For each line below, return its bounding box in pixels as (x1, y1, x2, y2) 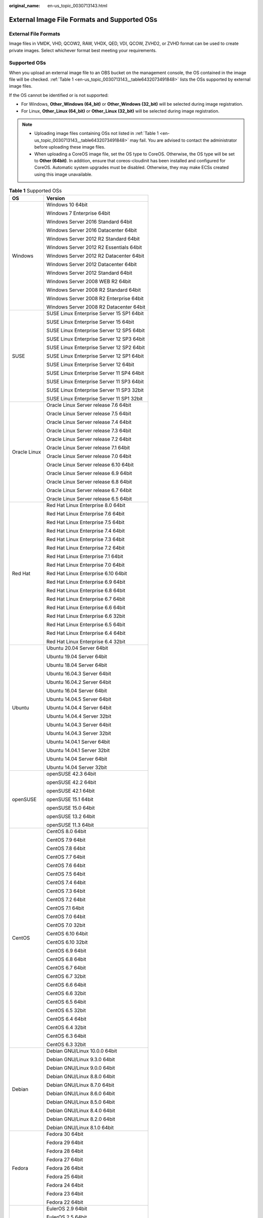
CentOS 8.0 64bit (46, 828, 87, 835)
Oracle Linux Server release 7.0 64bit (46, 453, 131, 459)
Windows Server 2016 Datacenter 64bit (46, 227, 137, 233)
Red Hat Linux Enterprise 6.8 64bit (46, 587, 126, 594)
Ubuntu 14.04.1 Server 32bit (46, 747, 110, 754)
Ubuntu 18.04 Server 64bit (46, 662, 107, 668)
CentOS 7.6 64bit (46, 862, 86, 869)
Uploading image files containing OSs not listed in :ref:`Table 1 (34, 131, 159, 136)
